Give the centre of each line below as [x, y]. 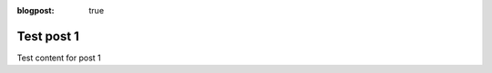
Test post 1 [48, 36]
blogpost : [36, 10]
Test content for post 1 [59, 58]
